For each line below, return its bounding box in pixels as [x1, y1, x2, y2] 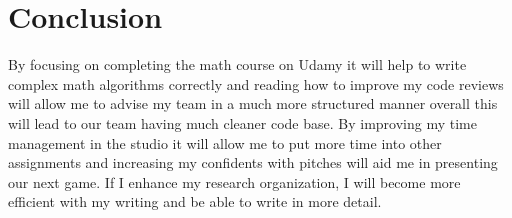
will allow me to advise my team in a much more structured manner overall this [8, 93, 498, 114]
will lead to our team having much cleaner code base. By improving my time [8, 112, 477, 133]
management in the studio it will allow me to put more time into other [8, 132, 442, 153]
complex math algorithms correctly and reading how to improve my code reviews [8, 73, 504, 94]
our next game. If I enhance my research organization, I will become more [8, 171, 461, 192]
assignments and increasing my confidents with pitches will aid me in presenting [8, 152, 498, 173]
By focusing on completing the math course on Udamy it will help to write [8, 54, 467, 75]
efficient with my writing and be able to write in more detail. [8, 191, 382, 212]
